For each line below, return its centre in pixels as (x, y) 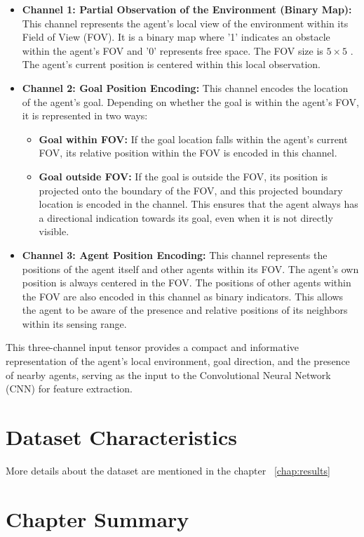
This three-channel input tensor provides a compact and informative (153, 347)
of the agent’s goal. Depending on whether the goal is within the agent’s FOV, (190, 101)
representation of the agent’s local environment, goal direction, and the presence (178, 361)
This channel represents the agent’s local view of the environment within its (185, 23)
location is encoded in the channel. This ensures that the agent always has (198, 204)
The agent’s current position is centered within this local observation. (171, 64)
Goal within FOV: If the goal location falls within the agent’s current (193, 139)
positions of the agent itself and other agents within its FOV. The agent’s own (190, 268)
